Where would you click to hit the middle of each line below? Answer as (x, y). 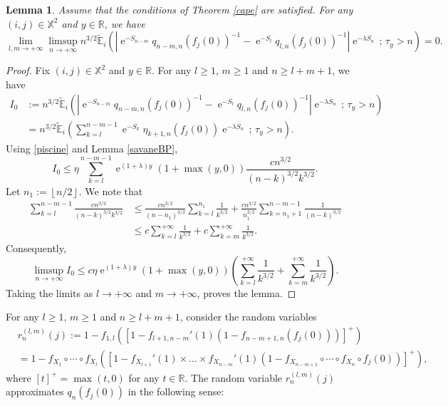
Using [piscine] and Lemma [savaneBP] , (92, 148)
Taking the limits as (50, 292)
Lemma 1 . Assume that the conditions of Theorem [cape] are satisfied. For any (179, 9)
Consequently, (36, 248)
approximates (35, 391)
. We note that (111, 191)
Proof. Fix (28, 70)
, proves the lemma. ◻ (246, 292)
